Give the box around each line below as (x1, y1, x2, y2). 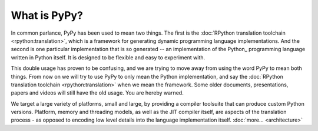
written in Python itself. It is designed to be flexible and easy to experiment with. (11, 53, 206, 61)
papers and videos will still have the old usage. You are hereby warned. (11, 89, 184, 96)
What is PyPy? (11, 9, 84, 22)
